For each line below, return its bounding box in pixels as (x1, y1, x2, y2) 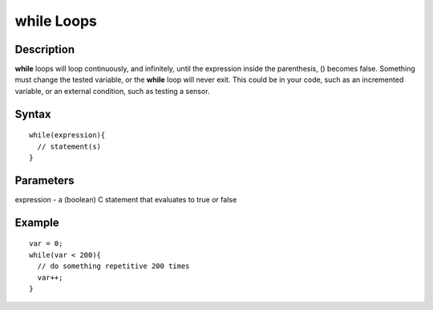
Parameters (14, 173, 75, 187)
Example (14, 215, 59, 229)
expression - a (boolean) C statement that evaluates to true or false (14, 194, 237, 204)
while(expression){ (29, 131, 106, 140)
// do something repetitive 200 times (37, 262, 190, 271)
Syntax (14, 107, 51, 120)
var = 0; (29, 239, 63, 248)
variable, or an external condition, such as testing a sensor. (14, 86, 210, 96)
